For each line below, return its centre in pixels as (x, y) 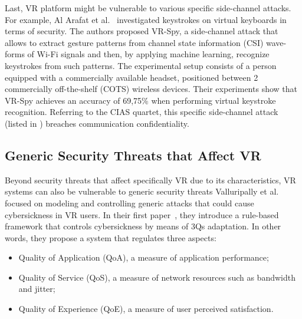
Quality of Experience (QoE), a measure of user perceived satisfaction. (146, 309)
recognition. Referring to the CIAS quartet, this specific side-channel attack (142, 112)
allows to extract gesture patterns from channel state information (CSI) (134, 42)
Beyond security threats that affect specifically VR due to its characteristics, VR (150, 180)
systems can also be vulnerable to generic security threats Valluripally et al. (142, 191)
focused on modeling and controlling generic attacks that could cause (129, 203)
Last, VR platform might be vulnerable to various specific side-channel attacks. (148, 8)
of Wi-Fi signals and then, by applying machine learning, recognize (148, 54)
